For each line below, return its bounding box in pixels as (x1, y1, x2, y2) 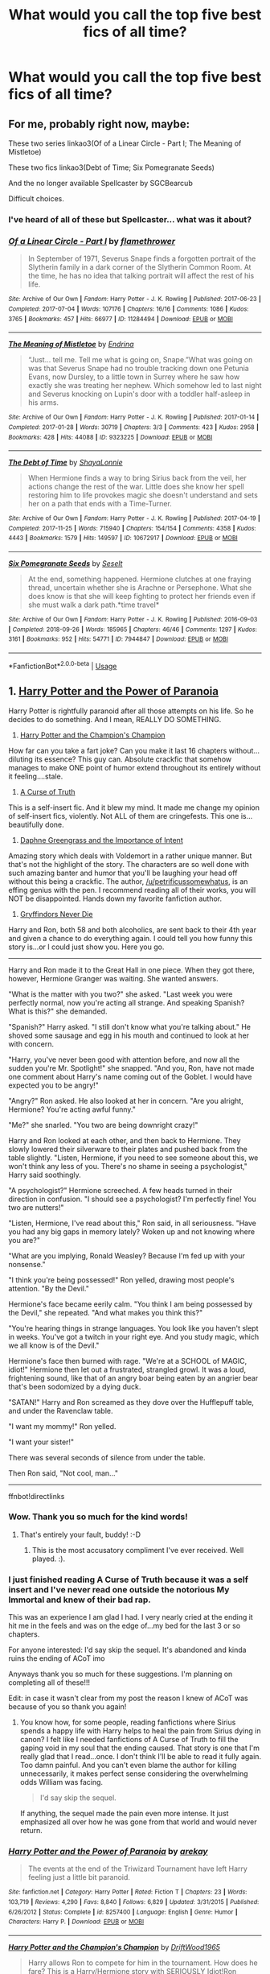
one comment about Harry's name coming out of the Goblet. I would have (8, 1072, 252, 1081)
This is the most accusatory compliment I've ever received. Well (31, 1545, 244, 1555)
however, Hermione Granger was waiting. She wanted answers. (8, 973, 219, 983)
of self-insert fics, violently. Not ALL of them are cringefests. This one (8, 811, 239, 820)
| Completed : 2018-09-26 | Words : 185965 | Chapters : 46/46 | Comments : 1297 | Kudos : (8, 626, 257, 634)
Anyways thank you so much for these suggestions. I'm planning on (8, 1669, 233, 1679)
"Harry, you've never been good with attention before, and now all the (8, 1055, 239, 1064)
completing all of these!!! (8, 1678, 91, 1687)
